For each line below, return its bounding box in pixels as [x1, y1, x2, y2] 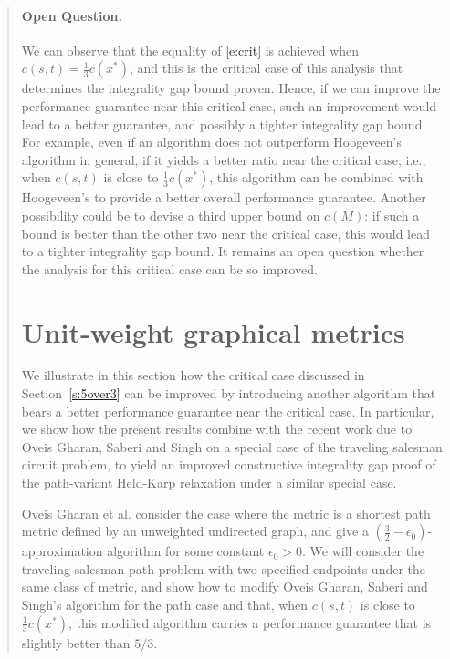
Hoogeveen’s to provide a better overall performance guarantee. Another [21, 188, 426, 207]
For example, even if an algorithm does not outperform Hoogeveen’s [21, 132, 403, 151]
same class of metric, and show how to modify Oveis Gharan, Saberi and [21, 577, 428, 596]
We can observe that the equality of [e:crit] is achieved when [21, 40, 360, 59]
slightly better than [21, 633, 131, 652]
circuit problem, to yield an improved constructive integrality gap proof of [21, 455, 436, 474]
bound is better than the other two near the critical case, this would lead [21, 223, 431, 242]
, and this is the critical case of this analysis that [130, 58, 403, 77]
